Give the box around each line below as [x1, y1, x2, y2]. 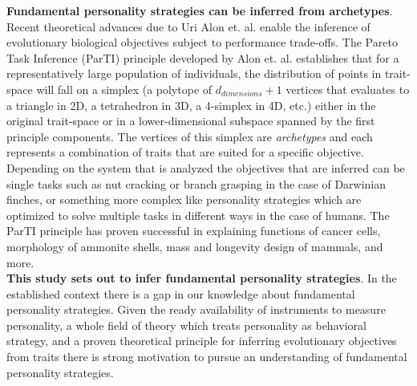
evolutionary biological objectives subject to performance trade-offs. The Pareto [6, 34, 398, 51]
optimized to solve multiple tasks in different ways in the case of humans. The [6, 206, 390, 223]
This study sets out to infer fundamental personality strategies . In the [6, 270, 397, 286]
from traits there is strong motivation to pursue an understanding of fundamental [6, 348, 407, 365]
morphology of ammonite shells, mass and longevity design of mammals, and [6, 238, 383, 254]
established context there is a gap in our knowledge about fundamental [6, 285, 355, 302]
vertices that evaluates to [285, 80, 410, 97]
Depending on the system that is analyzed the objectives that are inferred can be [6, 159, 405, 176]
